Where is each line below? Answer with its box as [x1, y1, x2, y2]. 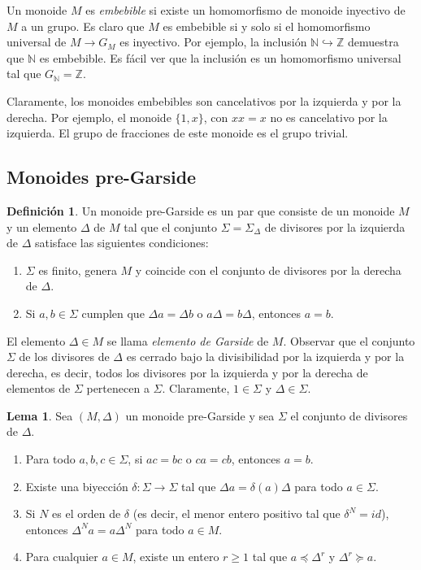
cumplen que [81, 304, 145, 321]
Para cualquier [25, 548, 98, 565]
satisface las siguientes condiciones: [35, 234, 209, 251]
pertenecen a [86, 380, 150, 397]
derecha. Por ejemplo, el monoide [7, 108, 171, 125]
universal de [7, 33, 67, 50]
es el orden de [52, 505, 121, 522]
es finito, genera [38, 261, 117, 278]
